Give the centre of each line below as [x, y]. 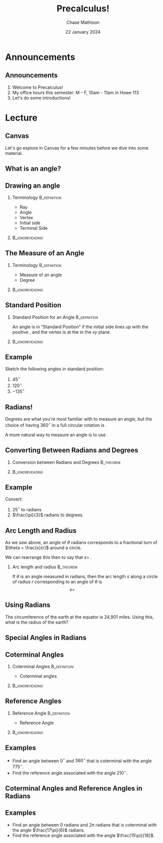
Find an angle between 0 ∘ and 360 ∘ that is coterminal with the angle [82, 760]
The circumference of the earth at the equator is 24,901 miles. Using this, [80, 617]
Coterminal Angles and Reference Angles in [74, 788]
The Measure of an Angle [45, 253]
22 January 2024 [83, 32]
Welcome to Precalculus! [38, 87]
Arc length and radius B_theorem [45, 567]
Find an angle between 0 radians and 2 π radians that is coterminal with [84, 825]
